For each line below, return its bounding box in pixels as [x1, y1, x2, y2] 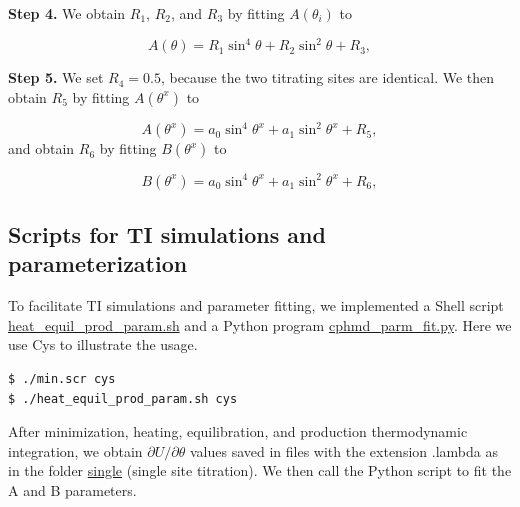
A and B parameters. [8, 480, 137, 501]
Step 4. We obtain [8, 3, 126, 23]
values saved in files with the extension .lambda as [189, 440, 498, 461]
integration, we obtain [8, 440, 143, 461]
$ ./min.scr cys [8, 372, 116, 387]
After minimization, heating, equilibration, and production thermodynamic [8, 421, 468, 442]
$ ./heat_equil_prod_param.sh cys [8, 391, 238, 406]
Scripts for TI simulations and [8, 219, 326, 250]
